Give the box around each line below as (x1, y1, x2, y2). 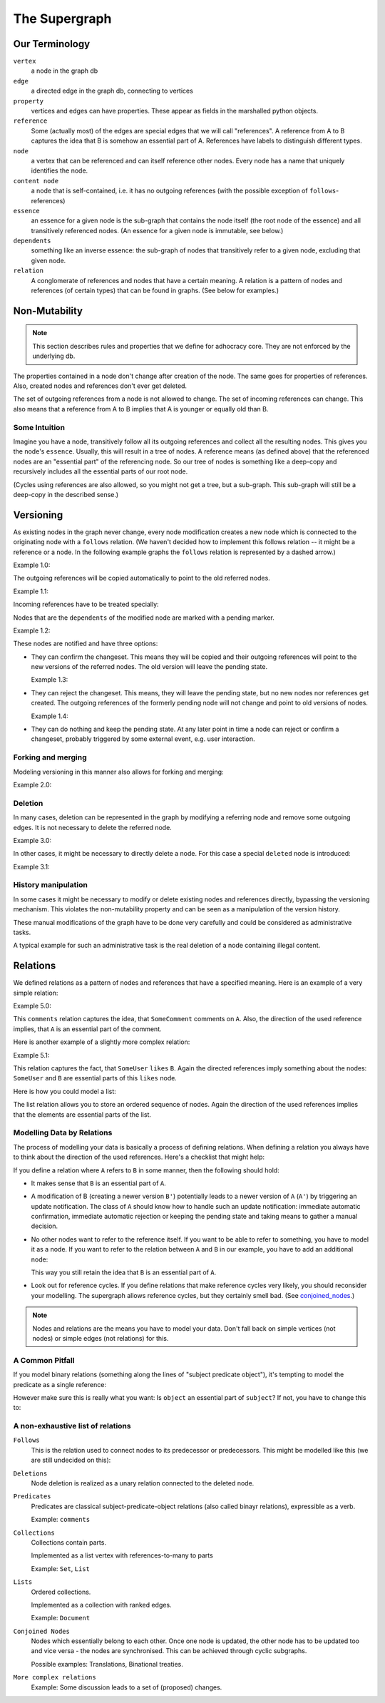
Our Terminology (13, 38, 91, 50)
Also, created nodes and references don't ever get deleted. (13, 382, 188, 390)
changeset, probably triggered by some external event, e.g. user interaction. (31, 735, 255, 743)
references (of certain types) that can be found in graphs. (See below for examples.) (31, 286, 279, 295)
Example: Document (31, 1614, 91, 1622)
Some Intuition (13, 422, 66, 432)
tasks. (13, 928, 31, 936)
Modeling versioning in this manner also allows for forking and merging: (13, 767, 224, 776)
